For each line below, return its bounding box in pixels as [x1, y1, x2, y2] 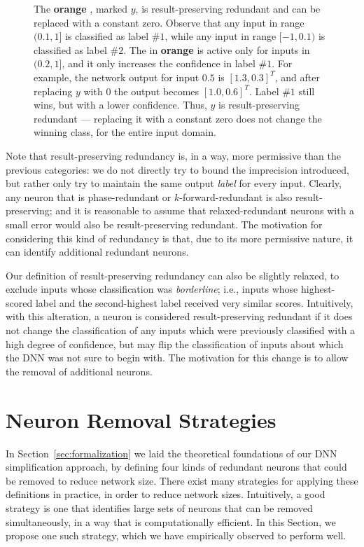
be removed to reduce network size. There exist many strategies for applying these [6, 473, 358, 487]
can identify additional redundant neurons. [6, 244, 189, 259]
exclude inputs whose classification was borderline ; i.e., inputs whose [6, 282, 298, 296]
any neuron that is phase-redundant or [6, 189, 171, 204]
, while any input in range [164, 29, 276, 43]
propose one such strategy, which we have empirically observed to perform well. [6, 528, 346, 543]
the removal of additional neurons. [6, 363, 153, 378]
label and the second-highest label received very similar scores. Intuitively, [35, 295, 353, 310]
